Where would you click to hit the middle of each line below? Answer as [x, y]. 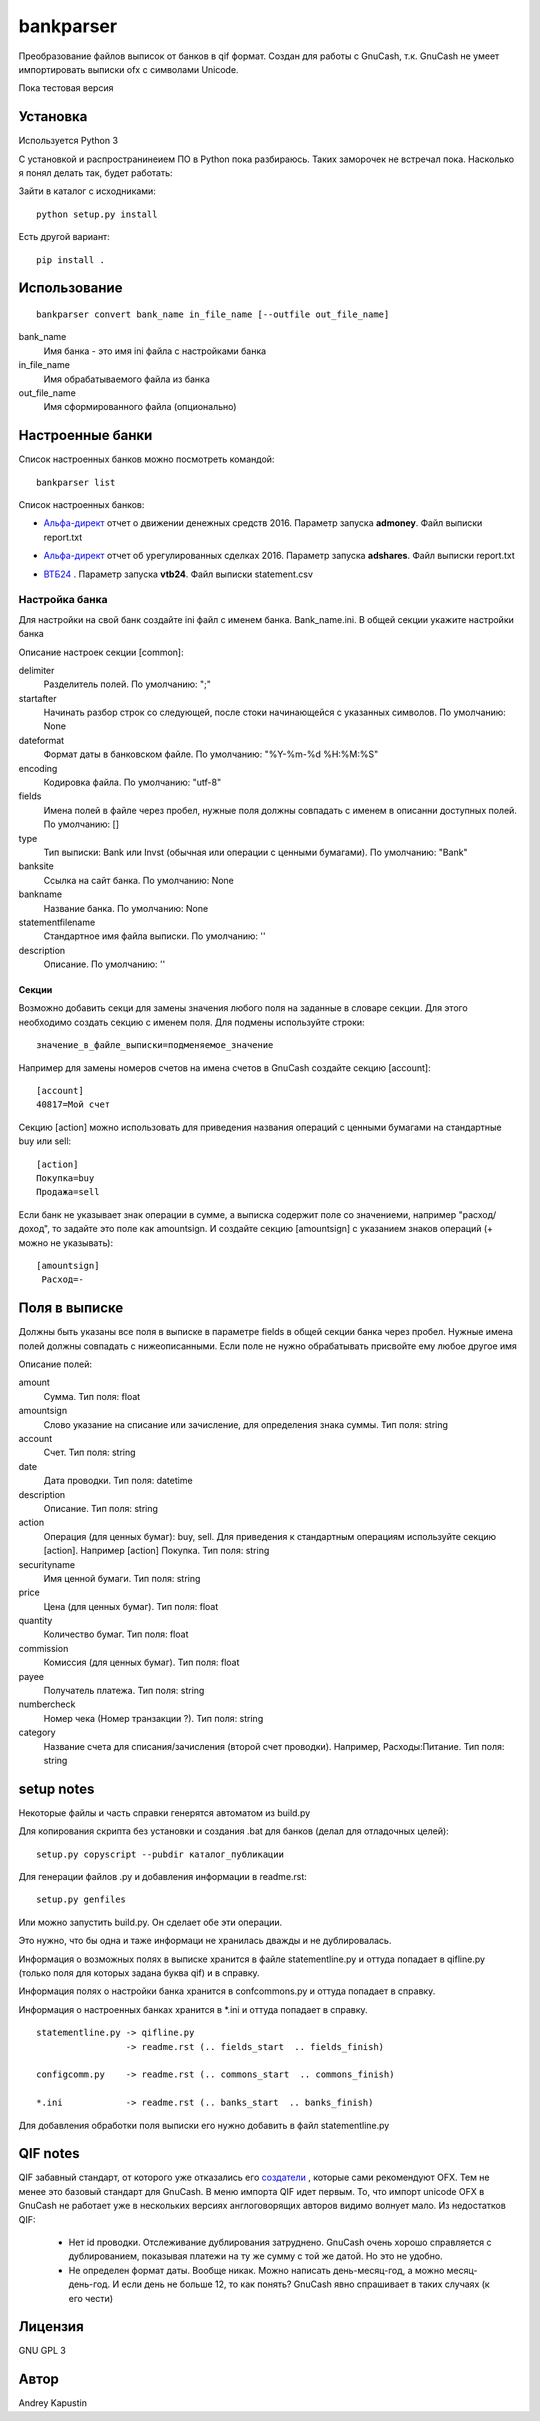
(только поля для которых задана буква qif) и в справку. [139, 1973]
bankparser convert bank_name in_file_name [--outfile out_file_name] [213, 314]
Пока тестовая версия [66, 88]
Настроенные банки [85, 435]
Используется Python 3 [68, 141]
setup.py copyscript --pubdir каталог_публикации [160, 1854]
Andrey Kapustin [52, 2403]
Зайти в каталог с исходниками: [87, 191]
